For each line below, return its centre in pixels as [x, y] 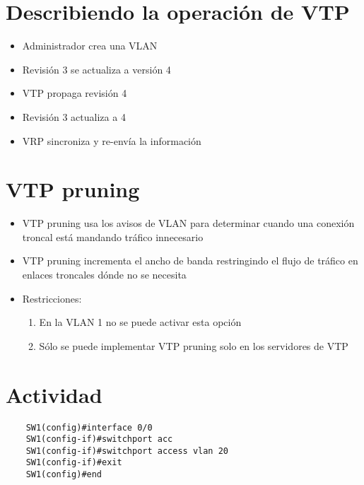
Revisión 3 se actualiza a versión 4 [96, 69]
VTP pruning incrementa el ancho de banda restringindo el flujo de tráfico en [190, 261]
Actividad [54, 394]
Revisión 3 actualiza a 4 [74, 116]
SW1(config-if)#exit [74, 463]
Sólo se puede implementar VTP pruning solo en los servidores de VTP [194, 345]
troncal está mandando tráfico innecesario [113, 236]
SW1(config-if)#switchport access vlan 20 [127, 451]
